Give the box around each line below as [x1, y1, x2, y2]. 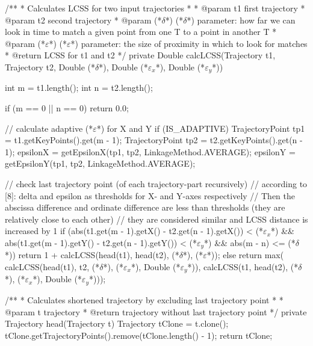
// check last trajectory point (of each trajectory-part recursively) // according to [5, 177, 308, 190]
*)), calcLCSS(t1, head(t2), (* [187, 261, 299, 273]
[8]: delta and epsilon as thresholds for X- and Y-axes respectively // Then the [5, 189, 296, 202]
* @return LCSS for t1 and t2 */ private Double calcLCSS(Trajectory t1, [5, 49, 276, 61]
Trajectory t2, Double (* [5, 60, 96, 73]
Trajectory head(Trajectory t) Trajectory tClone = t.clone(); [5, 317, 229, 330]
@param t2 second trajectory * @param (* [5, 13, 162, 26]
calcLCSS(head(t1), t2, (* [5, 261, 100, 273]
